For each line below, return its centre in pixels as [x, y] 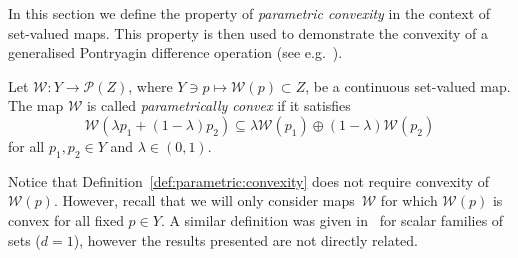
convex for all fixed [66, 219]
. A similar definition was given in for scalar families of [332, 219]
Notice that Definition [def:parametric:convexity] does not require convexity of [249, 180]
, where [150, 85]
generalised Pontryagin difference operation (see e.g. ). [175, 52]
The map [36, 105]
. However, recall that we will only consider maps [204, 200]
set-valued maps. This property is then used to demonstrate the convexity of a [248, 32]
